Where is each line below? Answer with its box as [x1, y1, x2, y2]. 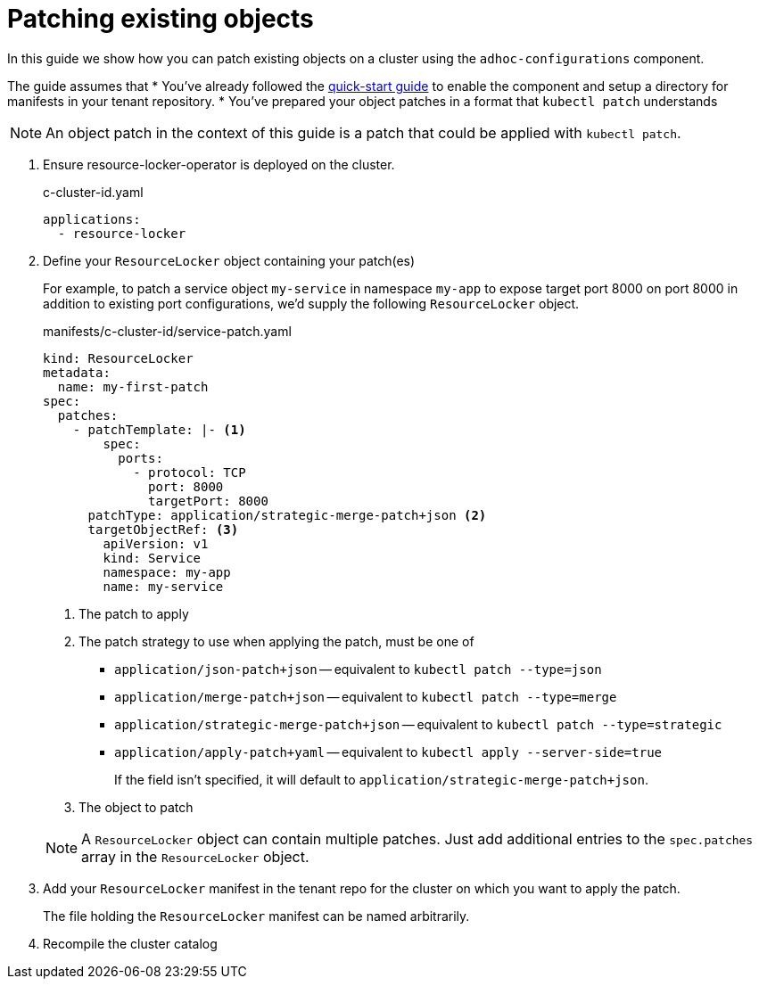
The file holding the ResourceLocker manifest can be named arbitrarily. [43, 908, 470, 924]
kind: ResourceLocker [43, 350, 194, 366]
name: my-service [103, 579, 224, 594]
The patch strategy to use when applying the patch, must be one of [78, 633, 474, 649]
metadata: [43, 365, 111, 380]
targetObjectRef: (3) [87, 522, 239, 537]
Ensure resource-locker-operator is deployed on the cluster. [43, 156, 395, 172]
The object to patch [78, 799, 194, 815]
